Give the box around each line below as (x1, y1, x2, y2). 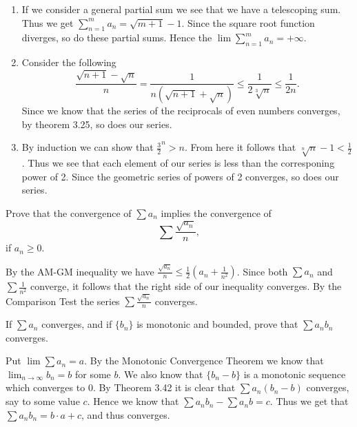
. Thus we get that (269, 394, 349, 408)
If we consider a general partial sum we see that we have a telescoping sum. (21, 2, 341, 16)
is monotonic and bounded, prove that (136, 317, 298, 331)
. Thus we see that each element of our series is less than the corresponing (21, 156, 335, 170)
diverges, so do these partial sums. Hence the (21, 30, 212, 45)
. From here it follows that (184, 140, 296, 154)
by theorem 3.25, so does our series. (21, 116, 172, 131)
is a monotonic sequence (243, 366, 346, 381)
